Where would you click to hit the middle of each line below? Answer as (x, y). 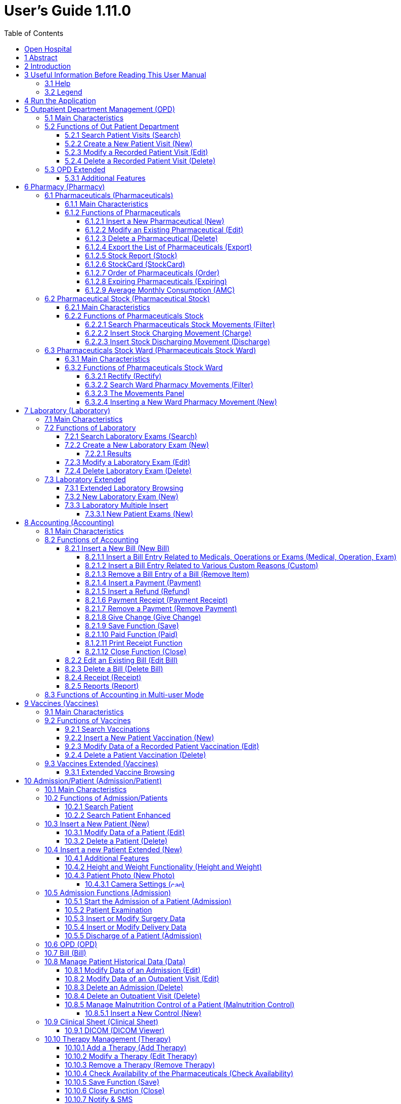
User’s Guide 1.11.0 (68, 11)
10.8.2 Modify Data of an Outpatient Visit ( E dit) (142, 978)
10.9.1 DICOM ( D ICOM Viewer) (115, 1030)
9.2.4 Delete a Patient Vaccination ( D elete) (136, 755)
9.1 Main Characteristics (84, 712)
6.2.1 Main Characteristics (107, 307)
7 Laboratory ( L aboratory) (68, 410)
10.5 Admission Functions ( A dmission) (108, 892)
